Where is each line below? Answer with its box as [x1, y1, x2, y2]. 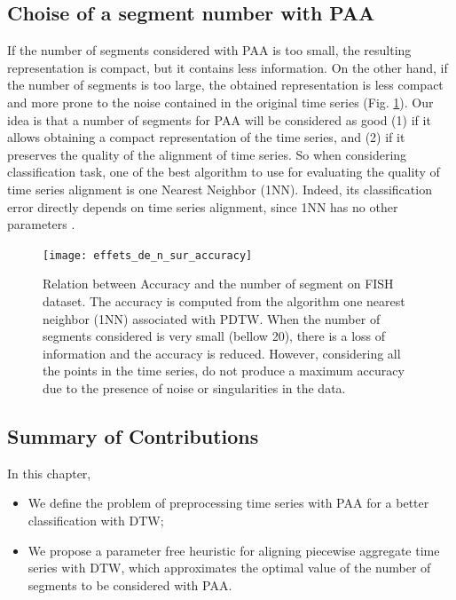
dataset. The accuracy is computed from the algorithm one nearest [43, 291, 405, 310]
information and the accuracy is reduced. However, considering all [43, 343, 401, 362]
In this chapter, [7, 463, 91, 482]
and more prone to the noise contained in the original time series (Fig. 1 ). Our [7, 92, 434, 111]
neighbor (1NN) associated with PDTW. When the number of [43, 309, 381, 328]
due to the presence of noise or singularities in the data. [43, 378, 346, 397]
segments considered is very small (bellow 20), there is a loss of [43, 327, 386, 345]
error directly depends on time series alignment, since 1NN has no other [7, 197, 398, 216]
